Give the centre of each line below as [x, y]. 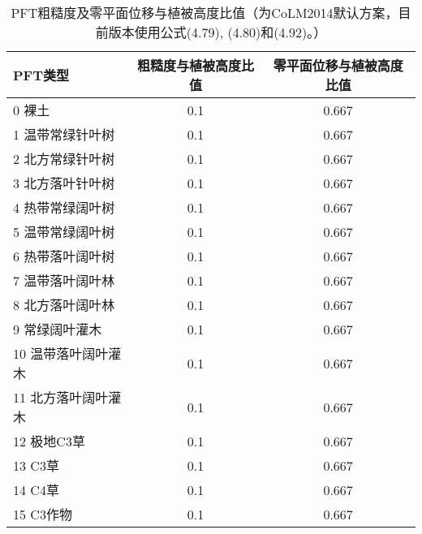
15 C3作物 [43, 514]
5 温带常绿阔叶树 [64, 232]
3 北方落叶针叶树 [64, 183]
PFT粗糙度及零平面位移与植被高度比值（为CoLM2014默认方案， [205, 13]
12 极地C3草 [49, 441]
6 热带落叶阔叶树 [64, 256]
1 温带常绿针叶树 [64, 134]
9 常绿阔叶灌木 [58, 329]
